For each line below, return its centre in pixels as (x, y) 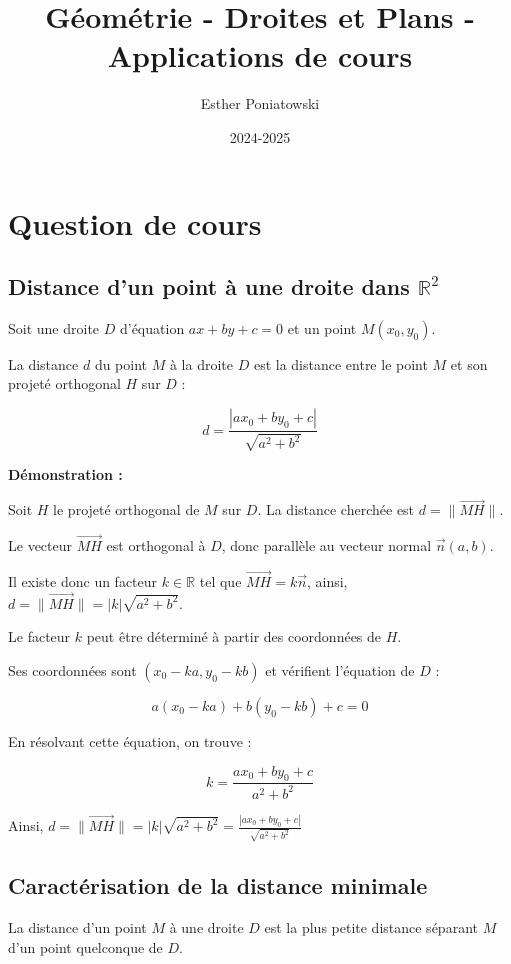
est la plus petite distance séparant (371, 926)
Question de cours (135, 222)
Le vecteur (40, 545)
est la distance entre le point (340, 363)
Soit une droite (54, 327)
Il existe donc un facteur (83, 580)
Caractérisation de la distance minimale (218, 885)
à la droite (201, 363)
